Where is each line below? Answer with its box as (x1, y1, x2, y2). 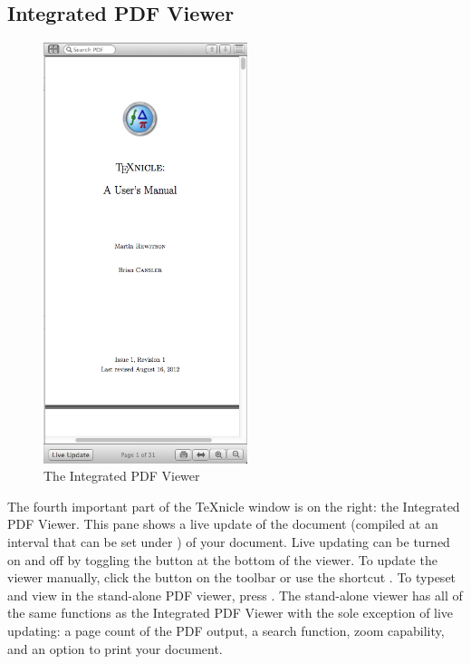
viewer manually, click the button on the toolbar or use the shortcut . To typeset (7, 568, 457, 587)
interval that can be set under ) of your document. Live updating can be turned (7, 532, 450, 552)
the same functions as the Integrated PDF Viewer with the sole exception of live (7, 603, 454, 622)
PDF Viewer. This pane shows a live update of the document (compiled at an (7, 514, 438, 533)
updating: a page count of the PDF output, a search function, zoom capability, (7, 620, 445, 640)
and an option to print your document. (7, 639, 223, 658)
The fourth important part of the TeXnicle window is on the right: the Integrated (7, 496, 460, 515)
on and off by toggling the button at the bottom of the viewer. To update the (7, 550, 437, 569)
